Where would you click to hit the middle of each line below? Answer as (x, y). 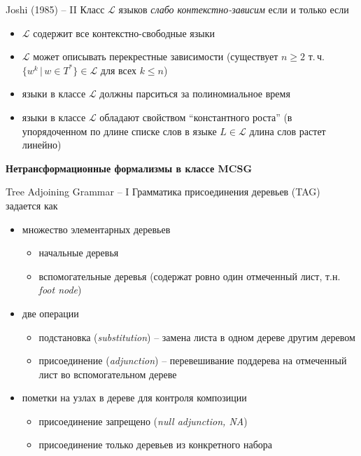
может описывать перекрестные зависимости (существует (156, 56)
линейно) (42, 145)
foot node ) (60, 290)
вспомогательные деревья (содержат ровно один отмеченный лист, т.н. (190, 276)
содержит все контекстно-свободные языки (124, 33)
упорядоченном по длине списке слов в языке (119, 131)
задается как (32, 205)
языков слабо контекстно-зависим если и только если (234, 9)
